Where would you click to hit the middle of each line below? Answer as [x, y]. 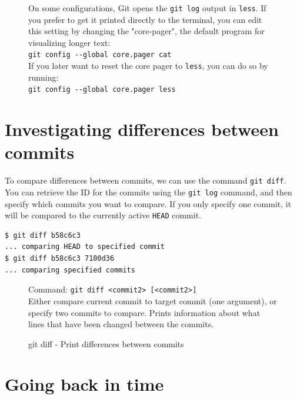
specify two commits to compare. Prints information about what [144, 312]
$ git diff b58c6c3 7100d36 [60, 259]
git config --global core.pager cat [100, 55]
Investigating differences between [142, 129]
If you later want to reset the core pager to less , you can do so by [148, 66]
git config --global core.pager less [102, 90]
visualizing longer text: [69, 42]
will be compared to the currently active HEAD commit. [103, 215]
